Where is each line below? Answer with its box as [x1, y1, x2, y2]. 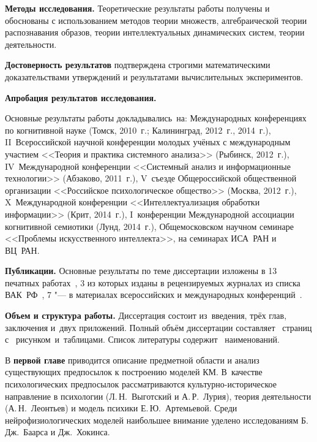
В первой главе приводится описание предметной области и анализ [5, 353, 259, 366]
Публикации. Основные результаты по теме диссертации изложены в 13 [5, 264, 277, 277]
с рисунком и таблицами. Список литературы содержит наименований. [5, 333, 280, 346]
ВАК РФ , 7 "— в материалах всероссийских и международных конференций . [5, 288, 302, 301]
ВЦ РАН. [5, 243, 40, 256]
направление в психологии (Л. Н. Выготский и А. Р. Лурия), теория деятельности [5, 389, 311, 402]
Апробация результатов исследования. [5, 91, 157, 104]
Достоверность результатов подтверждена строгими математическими [5, 58, 270, 71]
